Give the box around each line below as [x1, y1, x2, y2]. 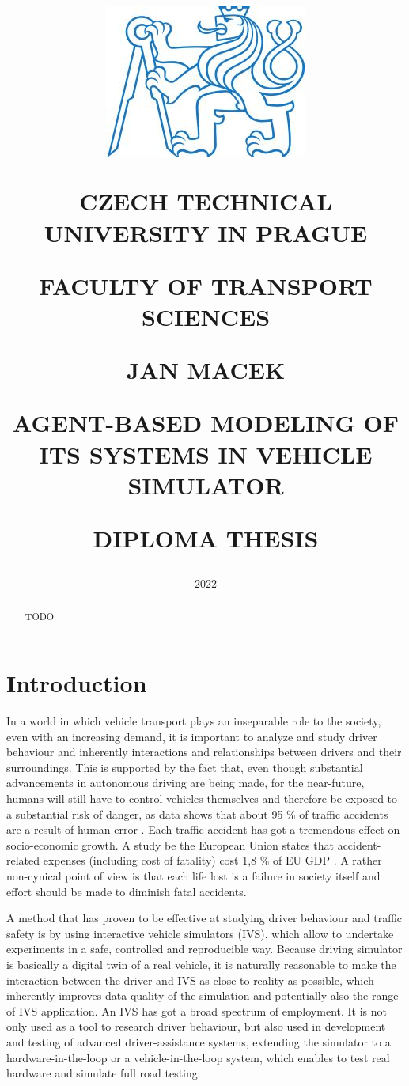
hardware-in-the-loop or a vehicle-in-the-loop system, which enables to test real [6, 1049, 390, 1065]
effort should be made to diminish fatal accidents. [6, 883, 247, 899]
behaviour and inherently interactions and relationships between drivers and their [6, 744, 402, 760]
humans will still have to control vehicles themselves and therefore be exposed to [6, 790, 398, 807]
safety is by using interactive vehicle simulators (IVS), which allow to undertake [6, 925, 394, 941]
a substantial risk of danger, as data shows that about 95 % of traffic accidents [6, 805, 388, 822]
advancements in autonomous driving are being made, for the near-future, [6, 774, 365, 791]
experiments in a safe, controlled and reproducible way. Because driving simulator [6, 940, 403, 957]
